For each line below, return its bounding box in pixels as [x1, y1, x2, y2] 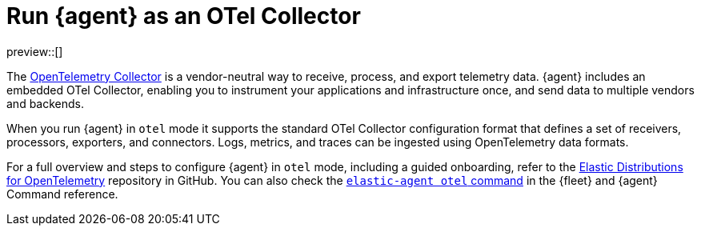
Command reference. [6, 186, 118, 201]
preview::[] [6, 44, 63, 58]
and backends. [6, 96, 85, 110]
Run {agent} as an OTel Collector [6, 2, 361, 30]
